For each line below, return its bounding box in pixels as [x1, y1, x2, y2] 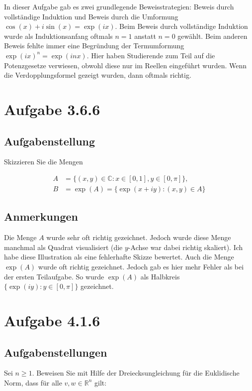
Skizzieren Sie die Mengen [4, 156, 83, 167]
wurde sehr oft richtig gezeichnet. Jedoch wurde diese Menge [46, 232, 231, 243]
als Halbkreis [140, 271, 180, 281]
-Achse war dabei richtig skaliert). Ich [128, 242, 243, 252]
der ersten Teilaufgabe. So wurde [4, 271, 104, 281]
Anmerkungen [4, 209, 78, 224]
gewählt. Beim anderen [177, 30, 248, 41]
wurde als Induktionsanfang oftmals [4, 30, 113, 41]
